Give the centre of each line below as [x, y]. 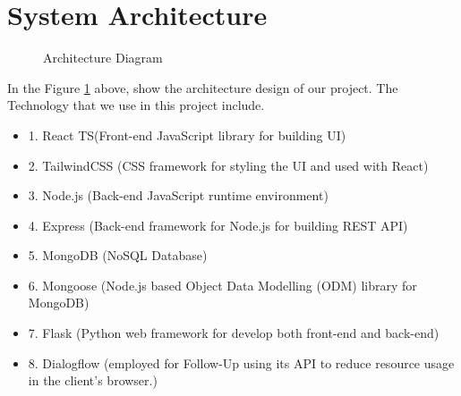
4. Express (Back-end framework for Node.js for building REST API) [218, 225]
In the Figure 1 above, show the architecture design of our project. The [203, 87]
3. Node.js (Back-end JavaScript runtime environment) [178, 195]
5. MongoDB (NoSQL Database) [118, 255]
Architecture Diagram [103, 58]
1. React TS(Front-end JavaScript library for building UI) [187, 135]
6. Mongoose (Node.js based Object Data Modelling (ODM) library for [222, 285]
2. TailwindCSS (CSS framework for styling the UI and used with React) [228, 165]
